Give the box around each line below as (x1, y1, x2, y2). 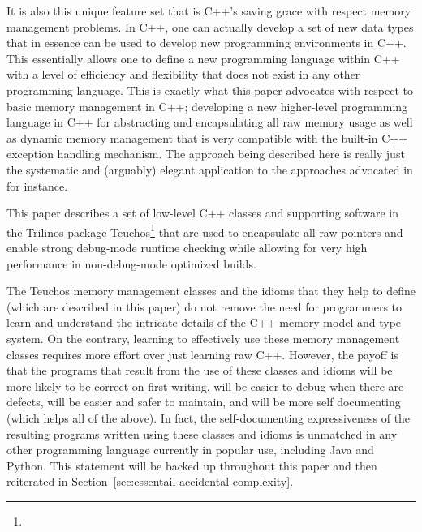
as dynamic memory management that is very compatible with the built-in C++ (6, 129, 408, 146)
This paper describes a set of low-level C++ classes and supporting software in (6, 204, 399, 221)
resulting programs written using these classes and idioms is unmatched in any (6, 425, 398, 442)
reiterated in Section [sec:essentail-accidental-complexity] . (6, 473, 294, 490)
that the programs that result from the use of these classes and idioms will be (6, 362, 393, 379)
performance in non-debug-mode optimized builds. (6, 255, 256, 272)
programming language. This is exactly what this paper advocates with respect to (6, 81, 414, 98)
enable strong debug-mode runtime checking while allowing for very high (6, 238, 368, 255)
